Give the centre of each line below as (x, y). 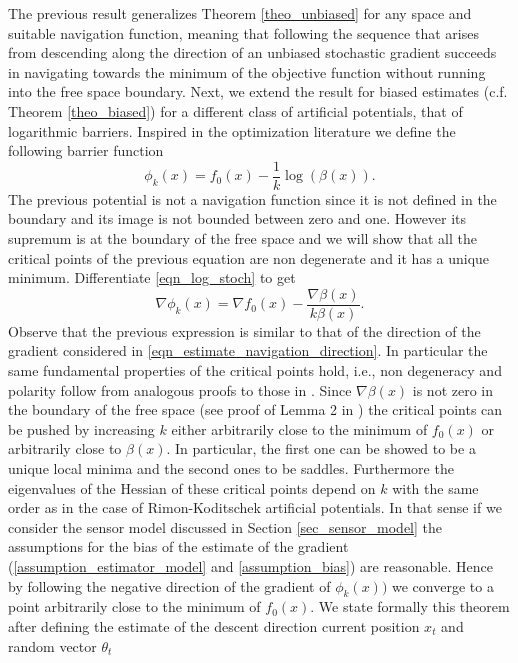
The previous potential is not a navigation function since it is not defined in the (252, 198)
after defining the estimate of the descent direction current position (214, 625)
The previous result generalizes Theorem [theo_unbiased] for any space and (240, 13)
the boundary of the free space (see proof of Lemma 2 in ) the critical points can (255, 409)
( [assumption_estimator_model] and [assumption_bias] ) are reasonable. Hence (250, 565)
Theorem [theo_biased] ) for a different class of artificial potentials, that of (235, 110)
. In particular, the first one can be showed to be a (321, 448)
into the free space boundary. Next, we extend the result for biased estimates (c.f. (258, 91)
